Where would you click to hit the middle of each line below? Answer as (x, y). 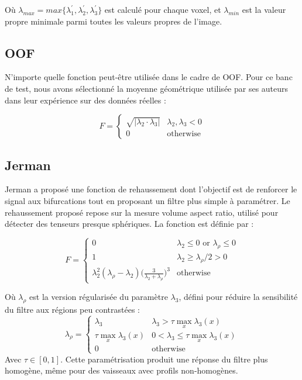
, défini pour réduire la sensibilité (238, 297)
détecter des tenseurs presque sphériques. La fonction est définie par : (129, 224)
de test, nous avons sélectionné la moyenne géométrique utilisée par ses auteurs (147, 88)
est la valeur (264, 9)
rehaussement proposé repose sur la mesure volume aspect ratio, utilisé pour (142, 212)
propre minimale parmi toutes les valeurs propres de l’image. (114, 21)
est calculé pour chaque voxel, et (163, 9)
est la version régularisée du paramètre (99, 297)
